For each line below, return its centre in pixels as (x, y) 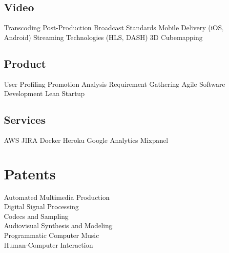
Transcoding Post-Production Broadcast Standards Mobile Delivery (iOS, (114, 28)
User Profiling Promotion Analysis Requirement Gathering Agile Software (114, 84)
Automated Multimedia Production (57, 197)
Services (25, 120)
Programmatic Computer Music (52, 235)
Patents (30, 173)
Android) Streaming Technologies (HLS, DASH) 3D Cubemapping (103, 37)
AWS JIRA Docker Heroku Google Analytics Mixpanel (86, 140)
